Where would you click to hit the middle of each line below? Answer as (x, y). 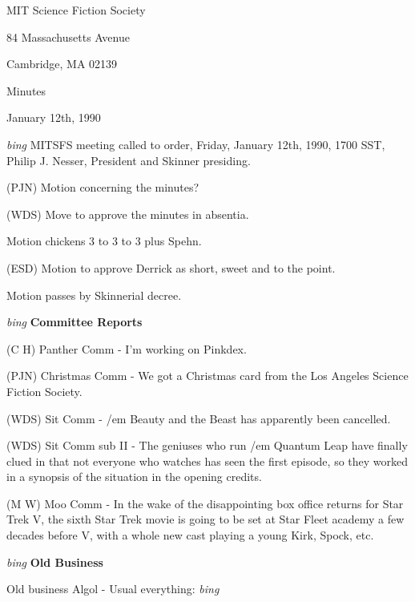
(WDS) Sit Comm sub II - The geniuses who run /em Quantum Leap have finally (207, 445)
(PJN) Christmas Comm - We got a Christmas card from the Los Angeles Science (207, 376)
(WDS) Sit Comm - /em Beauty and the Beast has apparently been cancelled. (199, 418)
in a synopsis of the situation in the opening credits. (134, 477)
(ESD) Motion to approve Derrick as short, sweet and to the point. (171, 267)
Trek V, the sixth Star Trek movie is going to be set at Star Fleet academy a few (205, 519)
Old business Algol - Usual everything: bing (113, 589)
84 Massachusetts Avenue (68, 36)
